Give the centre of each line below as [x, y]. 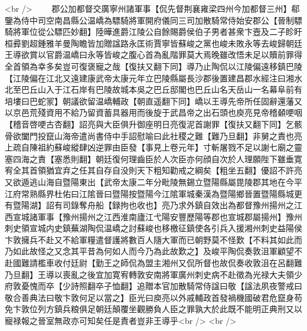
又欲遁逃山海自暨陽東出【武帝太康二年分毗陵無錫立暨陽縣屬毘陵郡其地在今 [149, 181]
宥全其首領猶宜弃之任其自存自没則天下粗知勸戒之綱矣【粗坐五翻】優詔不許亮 [153, 170]
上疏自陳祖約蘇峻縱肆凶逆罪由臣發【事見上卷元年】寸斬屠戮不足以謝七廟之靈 [153, 147]
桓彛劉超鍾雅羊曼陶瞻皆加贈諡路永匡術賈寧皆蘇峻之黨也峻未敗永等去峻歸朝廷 [153, 43]
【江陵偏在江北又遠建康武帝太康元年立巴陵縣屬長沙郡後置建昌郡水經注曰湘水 [153, 78]
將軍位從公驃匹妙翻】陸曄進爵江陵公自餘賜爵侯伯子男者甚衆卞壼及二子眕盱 [157, 32]
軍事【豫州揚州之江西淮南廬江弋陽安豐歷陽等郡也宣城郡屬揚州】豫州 [170, 216]
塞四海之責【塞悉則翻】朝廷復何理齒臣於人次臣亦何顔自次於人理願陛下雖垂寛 [153, 158]
